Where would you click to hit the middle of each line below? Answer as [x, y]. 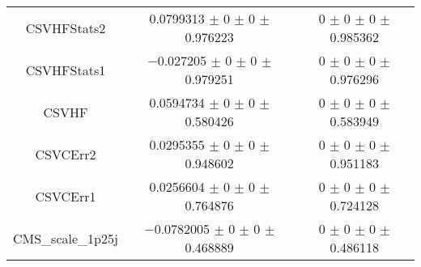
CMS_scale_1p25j [66, 238]
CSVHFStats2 [66, 28]
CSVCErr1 [66, 196]
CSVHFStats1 [66, 70]
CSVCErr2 [66, 154]
